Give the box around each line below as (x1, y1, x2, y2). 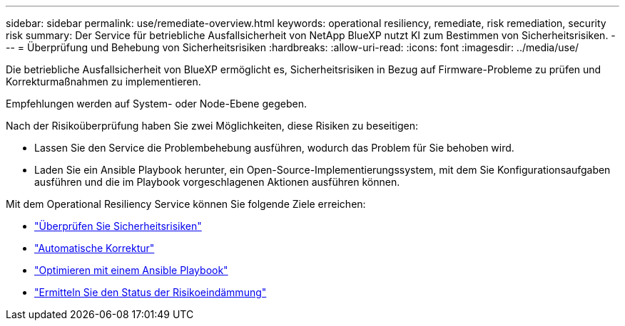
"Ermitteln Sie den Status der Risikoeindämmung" (34, 286, 267, 298)
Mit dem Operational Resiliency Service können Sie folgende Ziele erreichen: (6, 198, 366, 210)
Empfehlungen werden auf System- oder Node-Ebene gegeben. (6, 98, 307, 110)
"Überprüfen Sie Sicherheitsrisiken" (34, 220, 202, 232)
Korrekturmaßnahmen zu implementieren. (6, 75, 201, 88)
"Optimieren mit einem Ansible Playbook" (34, 264, 228, 276)
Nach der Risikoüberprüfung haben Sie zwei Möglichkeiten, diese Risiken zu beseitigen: (6, 120, 419, 132)
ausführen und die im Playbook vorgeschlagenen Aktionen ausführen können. (34, 176, 400, 188)
